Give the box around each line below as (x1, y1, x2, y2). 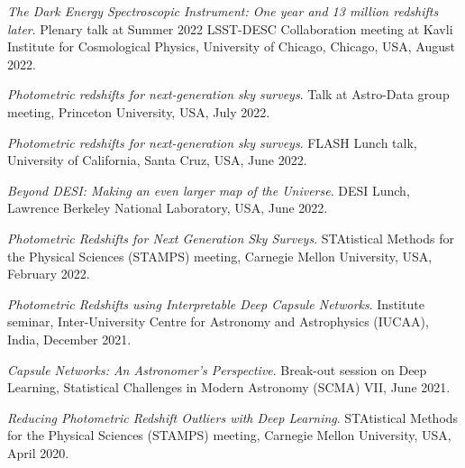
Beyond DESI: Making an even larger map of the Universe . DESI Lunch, (7, 180, 410, 199)
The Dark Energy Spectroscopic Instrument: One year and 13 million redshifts (7, 2, 439, 20)
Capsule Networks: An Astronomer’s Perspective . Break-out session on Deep (7, 360, 427, 379)
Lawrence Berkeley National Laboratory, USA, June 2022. (7, 198, 328, 217)
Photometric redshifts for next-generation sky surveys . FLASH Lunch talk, (7, 133, 417, 151)
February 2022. (7, 264, 90, 283)
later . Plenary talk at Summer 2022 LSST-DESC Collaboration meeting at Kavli (7, 19, 453, 38)
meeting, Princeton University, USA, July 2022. (7, 102, 270, 121)
